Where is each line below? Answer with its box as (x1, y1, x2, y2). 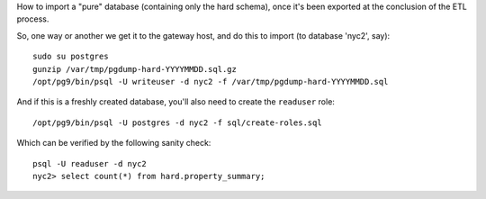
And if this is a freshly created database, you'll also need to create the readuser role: (16, 96, 335, 107)
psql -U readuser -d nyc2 (32, 158, 148, 168)
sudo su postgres (32, 51, 109, 62)
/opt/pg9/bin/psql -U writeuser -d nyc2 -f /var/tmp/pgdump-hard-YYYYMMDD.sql (32, 77, 389, 86)
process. (16, 14, 49, 24)
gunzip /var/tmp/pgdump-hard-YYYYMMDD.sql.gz (32, 64, 238, 74)
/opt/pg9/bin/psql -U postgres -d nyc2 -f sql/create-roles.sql (32, 117, 323, 128)
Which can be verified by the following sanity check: (16, 138, 211, 149)
